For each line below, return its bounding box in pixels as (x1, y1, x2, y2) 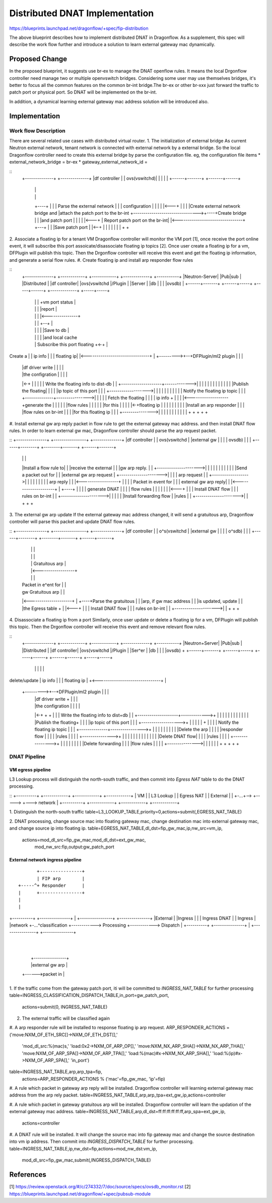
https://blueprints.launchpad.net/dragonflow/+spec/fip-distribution (9, 25, 149, 31)
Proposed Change (9, 55, 67, 63)
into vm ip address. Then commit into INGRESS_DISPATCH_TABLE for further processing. (9, 1138, 194, 1144)
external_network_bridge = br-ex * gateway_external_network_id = (9, 159, 148, 165)
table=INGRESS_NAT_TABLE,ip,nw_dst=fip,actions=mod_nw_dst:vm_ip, (9, 1145, 157, 1151)
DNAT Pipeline (9, 753, 45, 760)
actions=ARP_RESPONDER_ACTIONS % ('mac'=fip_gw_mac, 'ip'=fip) (22, 1076, 166, 1082)
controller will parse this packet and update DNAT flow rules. (9, 518, 135, 525)
